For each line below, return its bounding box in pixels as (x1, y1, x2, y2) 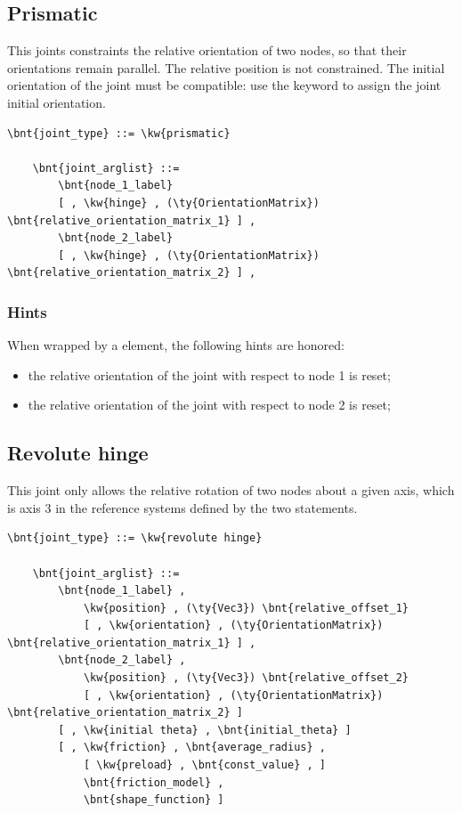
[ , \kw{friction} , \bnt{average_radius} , (58, 741, 326, 754)
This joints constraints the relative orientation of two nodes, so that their (7, 41, 407, 60)
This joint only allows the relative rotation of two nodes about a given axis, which (7, 481, 455, 500)
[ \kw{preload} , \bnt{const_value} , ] (83, 759, 326, 772)
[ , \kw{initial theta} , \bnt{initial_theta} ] (58, 723, 352, 736)
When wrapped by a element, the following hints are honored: (7, 336, 344, 354)
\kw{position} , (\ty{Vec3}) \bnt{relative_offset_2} (83, 671, 409, 685)
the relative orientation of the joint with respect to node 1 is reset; (28, 365, 391, 384)
